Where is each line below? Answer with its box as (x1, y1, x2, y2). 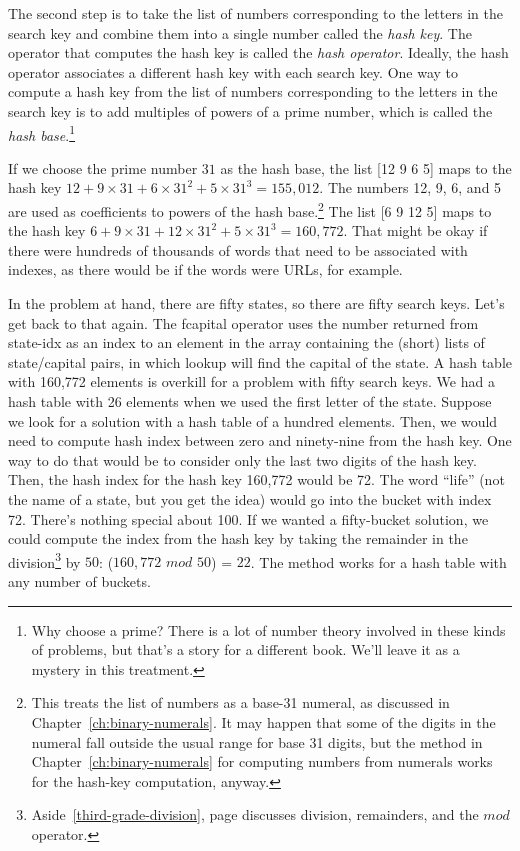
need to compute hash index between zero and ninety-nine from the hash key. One (8, 430, 512, 451)
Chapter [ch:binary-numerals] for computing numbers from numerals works (31, 751, 493, 772)
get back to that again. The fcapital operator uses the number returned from (8, 312, 479, 333)
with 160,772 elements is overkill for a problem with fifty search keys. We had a (8, 371, 495, 392)
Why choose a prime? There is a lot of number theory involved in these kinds (31, 619, 506, 640)
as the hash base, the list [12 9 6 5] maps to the (220, 157, 512, 178)
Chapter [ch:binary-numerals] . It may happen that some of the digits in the (31, 711, 496, 732)
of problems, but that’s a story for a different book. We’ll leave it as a (31, 639, 460, 660)
